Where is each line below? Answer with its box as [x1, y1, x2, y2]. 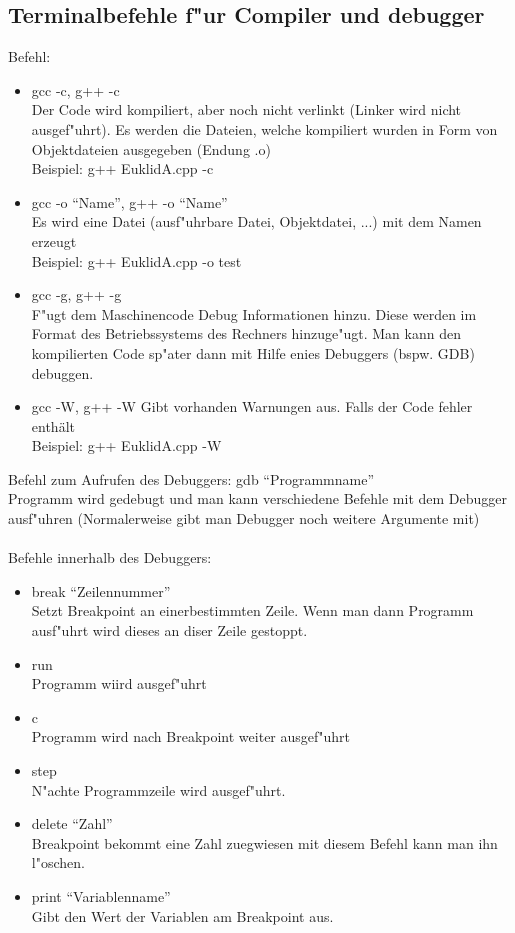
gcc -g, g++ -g [31, 284, 122, 305]
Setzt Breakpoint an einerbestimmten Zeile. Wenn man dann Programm [31, 600, 474, 621]
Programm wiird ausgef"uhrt [31, 673, 207, 694]
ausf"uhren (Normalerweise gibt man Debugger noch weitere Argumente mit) [8, 508, 480, 529]
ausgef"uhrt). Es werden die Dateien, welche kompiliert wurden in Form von [31, 118, 498, 139]
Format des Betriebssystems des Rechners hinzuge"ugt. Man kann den [31, 323, 461, 344]
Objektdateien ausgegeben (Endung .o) [31, 138, 271, 159]
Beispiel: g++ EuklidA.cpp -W [31, 435, 222, 456]
